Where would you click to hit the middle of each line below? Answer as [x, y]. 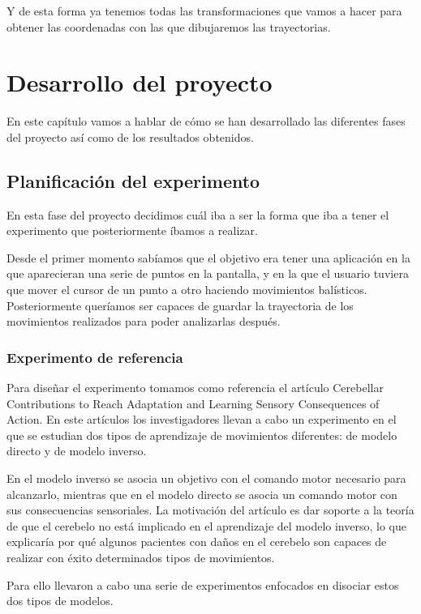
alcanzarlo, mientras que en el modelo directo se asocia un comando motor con [202, 494]
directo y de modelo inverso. [77, 451]
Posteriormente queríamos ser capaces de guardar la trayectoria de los [180, 305]
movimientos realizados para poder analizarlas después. [144, 321]
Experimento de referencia [95, 357]
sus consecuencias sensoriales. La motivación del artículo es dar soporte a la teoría [210, 510]
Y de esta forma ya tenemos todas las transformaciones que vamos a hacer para [204, 11]
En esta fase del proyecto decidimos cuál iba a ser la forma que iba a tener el [198, 214]
